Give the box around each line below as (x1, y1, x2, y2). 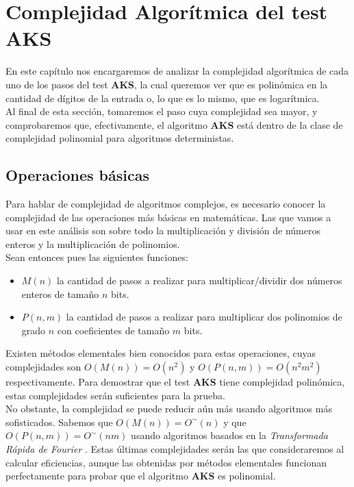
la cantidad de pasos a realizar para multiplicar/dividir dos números (56, 273, 342, 288)
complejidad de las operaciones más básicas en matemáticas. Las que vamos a (5, 210, 331, 224)
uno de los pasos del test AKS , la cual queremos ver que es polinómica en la (5, 77, 328, 91)
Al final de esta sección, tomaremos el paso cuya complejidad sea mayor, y (5, 104, 318, 118)
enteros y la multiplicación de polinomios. (5, 236, 180, 251)
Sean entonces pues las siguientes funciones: (5, 250, 188, 264)
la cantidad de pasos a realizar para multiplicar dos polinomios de (66, 310, 342, 324)
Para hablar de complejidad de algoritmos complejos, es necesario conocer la (5, 197, 326, 211)
